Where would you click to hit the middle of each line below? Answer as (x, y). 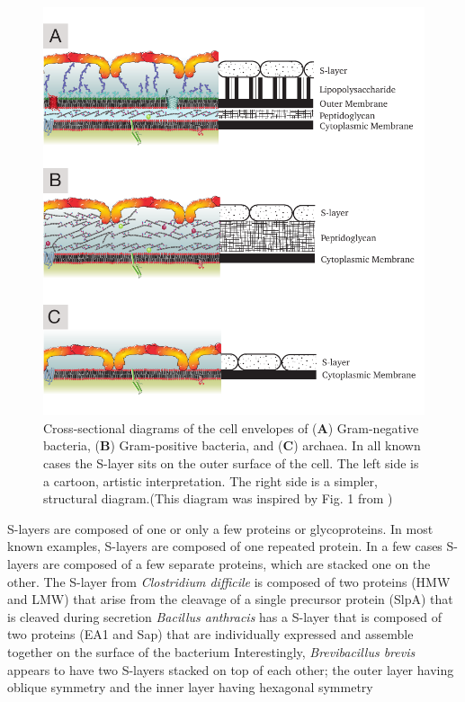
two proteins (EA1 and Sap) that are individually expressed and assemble (210, 634)
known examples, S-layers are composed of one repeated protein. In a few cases (225, 546)
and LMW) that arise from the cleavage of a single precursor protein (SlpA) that (230, 599)
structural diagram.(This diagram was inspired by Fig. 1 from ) (218, 498)
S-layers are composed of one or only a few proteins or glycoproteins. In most (220, 528)
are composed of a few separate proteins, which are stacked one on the (237, 563)
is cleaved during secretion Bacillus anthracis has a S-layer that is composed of (224, 616)
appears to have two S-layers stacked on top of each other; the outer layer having (231, 669)
